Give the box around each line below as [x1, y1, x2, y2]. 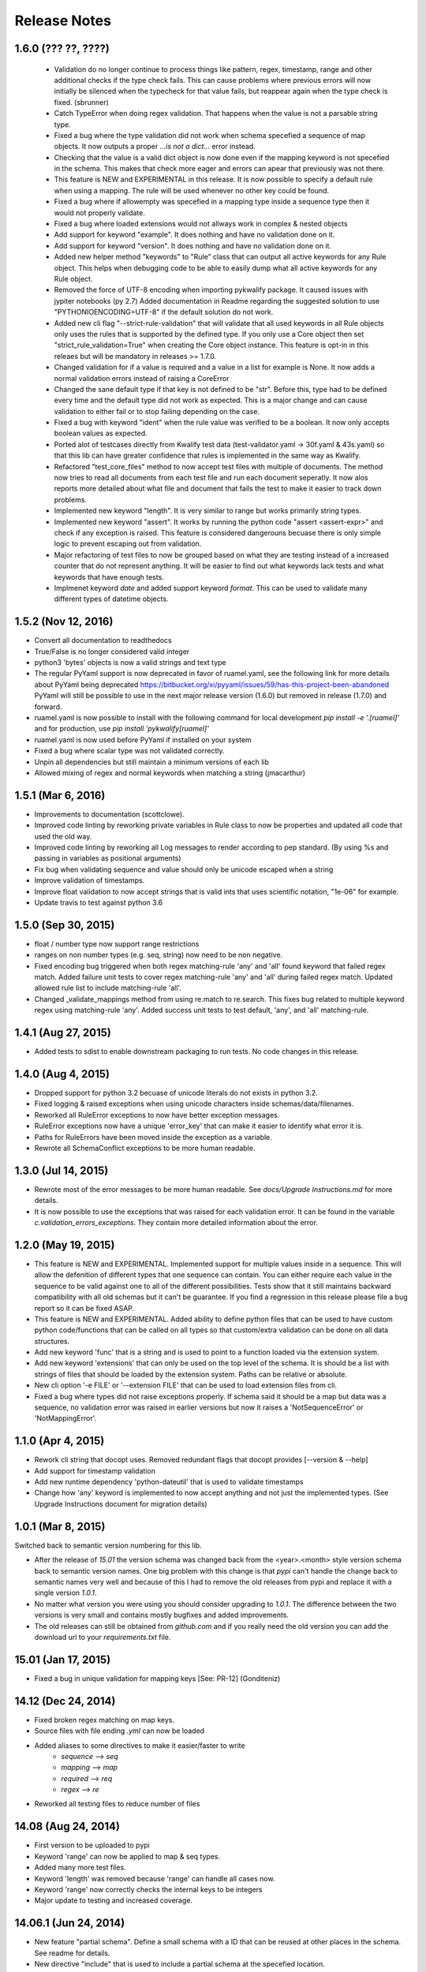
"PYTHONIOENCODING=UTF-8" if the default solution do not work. [54, 308, 274, 317]
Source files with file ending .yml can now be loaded [34, 1726, 205, 1735]
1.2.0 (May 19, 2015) [14, 1238, 115, 1252]
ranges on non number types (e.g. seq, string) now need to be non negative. [34, 951, 283, 960]
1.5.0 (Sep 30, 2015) [14, 918, 115, 932]
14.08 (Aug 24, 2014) [14, 1820, 120, 1833]
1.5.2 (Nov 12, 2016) [14, 615, 114, 629]
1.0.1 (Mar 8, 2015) [14, 1519, 106, 1533]
